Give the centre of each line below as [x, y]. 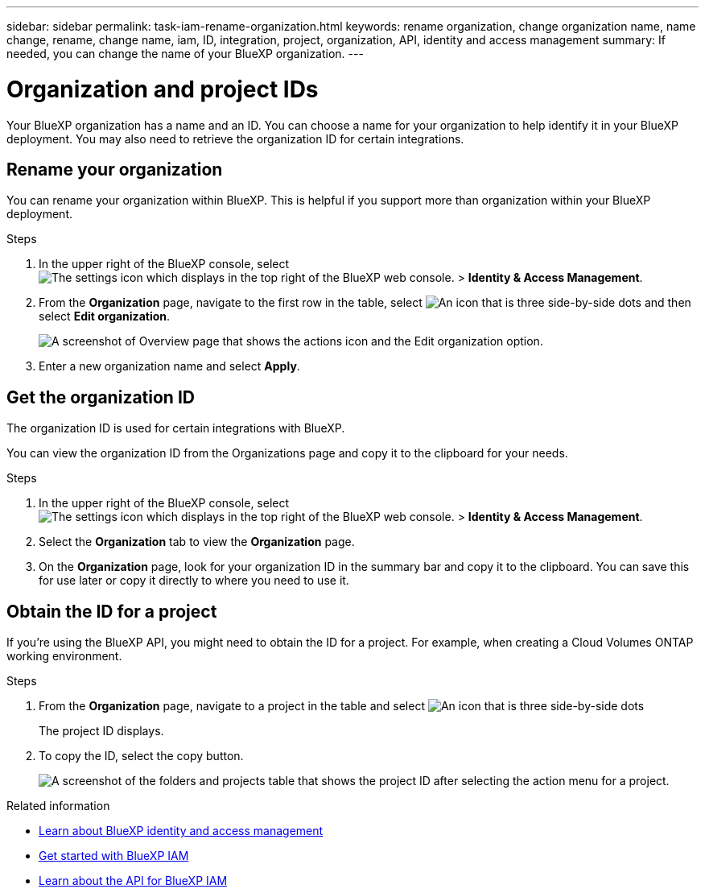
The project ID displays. [101, 731]
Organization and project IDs [163, 89]
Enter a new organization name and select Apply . [169, 366]
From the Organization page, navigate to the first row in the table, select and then [365, 303]
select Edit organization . [105, 316]
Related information [58, 806]
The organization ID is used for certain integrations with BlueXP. [176, 428]
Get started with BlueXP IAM [114, 856]
